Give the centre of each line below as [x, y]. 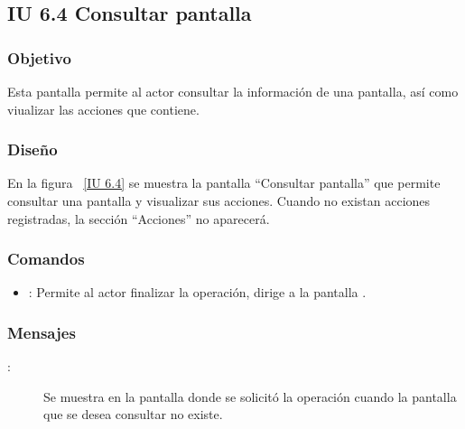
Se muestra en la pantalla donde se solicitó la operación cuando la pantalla [250, 396]
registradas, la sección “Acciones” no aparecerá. [139, 218]
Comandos [46, 259]
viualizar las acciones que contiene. [103, 109]
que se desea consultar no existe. [133, 414]
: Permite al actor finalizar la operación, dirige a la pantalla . [197, 292]
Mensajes [42, 332]
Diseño [33, 149]
